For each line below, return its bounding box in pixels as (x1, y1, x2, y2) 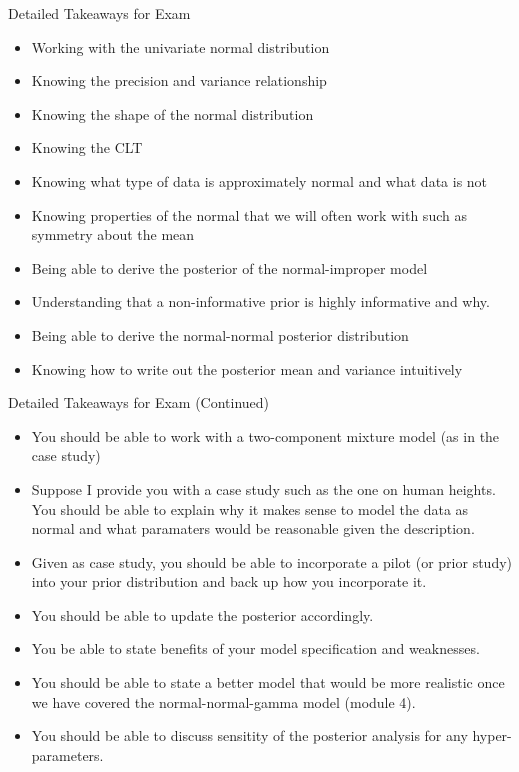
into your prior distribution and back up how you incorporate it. (31, 571, 427, 592)
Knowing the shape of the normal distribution (31, 103, 314, 124)
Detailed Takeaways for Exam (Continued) (8, 392, 270, 413)
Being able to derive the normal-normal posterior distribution (31, 324, 409, 345)
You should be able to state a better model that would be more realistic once (31, 672, 505, 693)
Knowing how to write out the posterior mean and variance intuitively (31, 358, 463, 379)
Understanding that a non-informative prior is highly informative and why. (31, 291, 490, 312)
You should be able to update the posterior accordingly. (31, 604, 374, 625)
